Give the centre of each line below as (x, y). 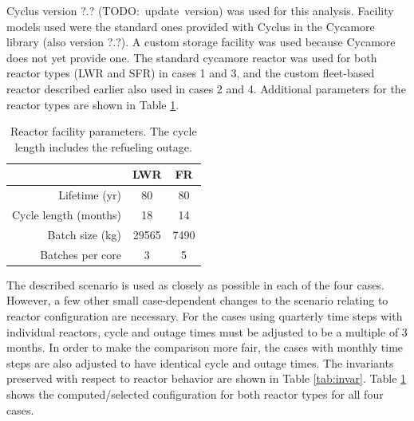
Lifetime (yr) (90, 195)
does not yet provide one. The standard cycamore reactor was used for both (192, 57)
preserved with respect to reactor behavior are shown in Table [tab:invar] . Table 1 (207, 378)
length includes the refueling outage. (103, 146)
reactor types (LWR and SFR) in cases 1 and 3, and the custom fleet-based (191, 73)
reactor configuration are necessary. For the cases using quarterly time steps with (205, 316)
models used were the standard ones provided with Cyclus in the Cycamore (191, 26)
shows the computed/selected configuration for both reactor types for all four (195, 393)
